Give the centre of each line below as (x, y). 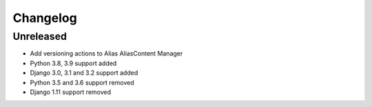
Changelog (45, 18)
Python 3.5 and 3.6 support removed (82, 82)
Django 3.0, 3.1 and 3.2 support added (84, 73)
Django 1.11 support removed (71, 92)
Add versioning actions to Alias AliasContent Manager (106, 53)
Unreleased (40, 36)
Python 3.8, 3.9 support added (73, 63)
